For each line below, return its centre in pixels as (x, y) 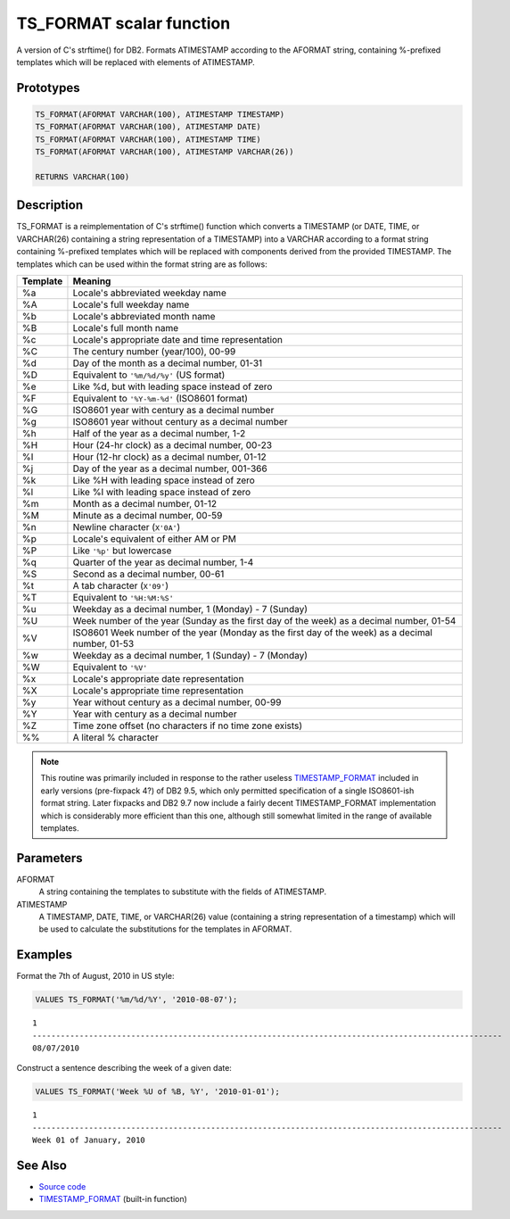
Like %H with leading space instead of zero (164, 480)
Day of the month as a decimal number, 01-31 (168, 363)
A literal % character (116, 737)
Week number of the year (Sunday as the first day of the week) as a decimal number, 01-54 (264, 620)
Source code (62, 1187)
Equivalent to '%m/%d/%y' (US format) (149, 375)
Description (50, 205)
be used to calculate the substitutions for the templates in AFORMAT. (165, 929)
